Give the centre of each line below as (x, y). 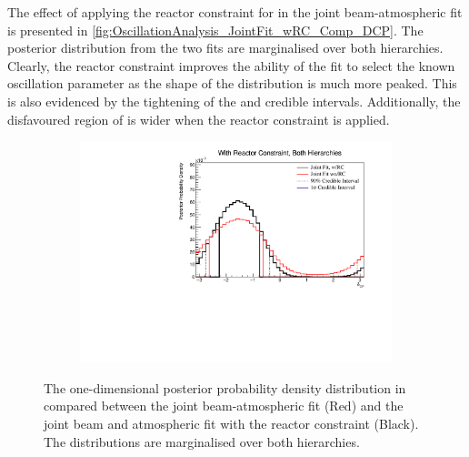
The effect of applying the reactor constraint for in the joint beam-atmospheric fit (235, 12)
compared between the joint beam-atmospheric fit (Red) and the (224, 406)
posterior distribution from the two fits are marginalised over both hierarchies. (225, 48)
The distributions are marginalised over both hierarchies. (202, 441)
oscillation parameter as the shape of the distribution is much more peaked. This (232, 83)
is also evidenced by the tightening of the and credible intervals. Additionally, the (234, 101)
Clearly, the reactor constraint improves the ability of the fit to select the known (231, 65)
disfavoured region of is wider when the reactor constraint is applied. (199, 119)
